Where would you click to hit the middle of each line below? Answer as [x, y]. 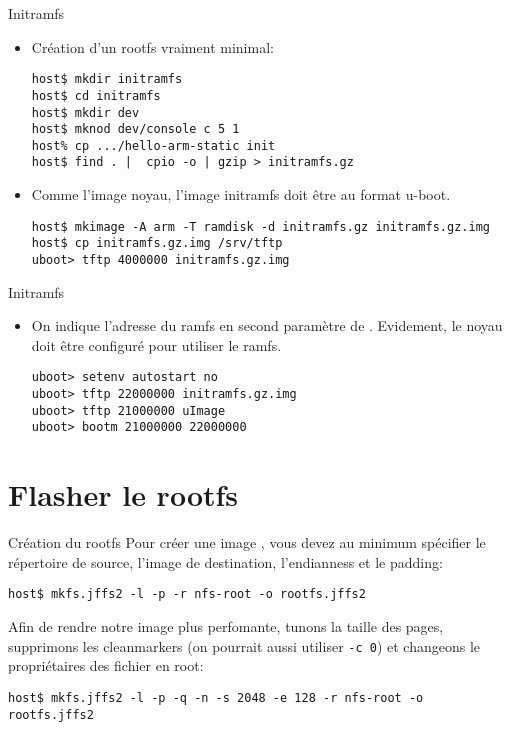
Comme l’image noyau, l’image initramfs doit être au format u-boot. [241, 194]
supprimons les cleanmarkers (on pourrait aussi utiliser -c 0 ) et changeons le [244, 645]
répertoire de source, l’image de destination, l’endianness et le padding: [225, 561]
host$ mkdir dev [85, 112]
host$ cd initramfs [96, 95]
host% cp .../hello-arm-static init [153, 145]
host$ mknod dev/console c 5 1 [135, 129]
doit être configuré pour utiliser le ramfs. [156, 344]
